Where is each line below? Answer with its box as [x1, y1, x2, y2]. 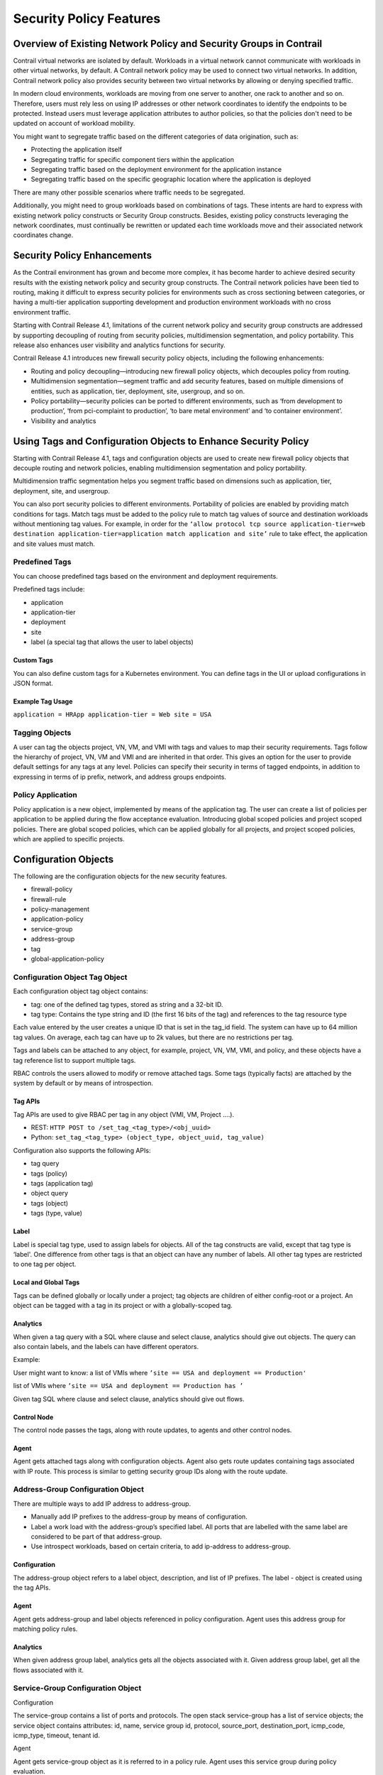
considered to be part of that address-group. [30, 1532, 162, 1541]
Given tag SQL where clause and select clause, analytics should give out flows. [13, 1394, 245, 1403]
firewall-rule [30, 895, 67, 903]
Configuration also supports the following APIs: [13, 1146, 151, 1154]
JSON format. [13, 679, 53, 687]
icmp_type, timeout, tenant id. [13, 1731, 101, 1739]
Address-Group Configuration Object [13, 1485, 145, 1495]
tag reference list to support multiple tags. [13, 1056, 136, 1064]
